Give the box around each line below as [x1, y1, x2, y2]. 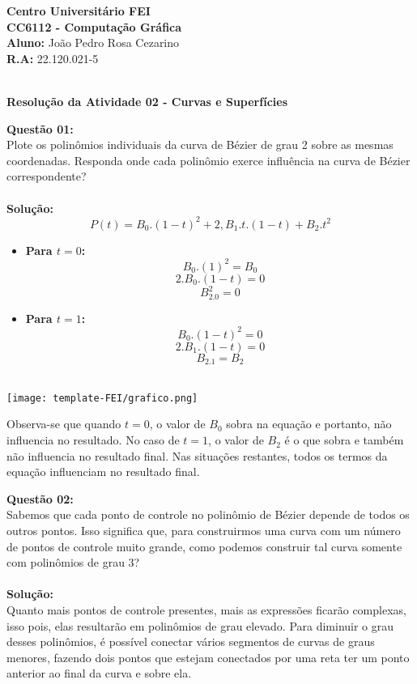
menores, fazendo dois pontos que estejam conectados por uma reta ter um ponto [6, 648, 410, 665]
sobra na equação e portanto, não [226, 415, 392, 432]
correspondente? [6, 168, 87, 185]
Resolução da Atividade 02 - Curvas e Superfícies [6, 92, 287, 109]
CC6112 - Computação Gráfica [6, 18, 182, 35]
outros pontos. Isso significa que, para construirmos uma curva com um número [6, 522, 401, 539]
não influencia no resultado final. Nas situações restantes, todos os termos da [6, 447, 388, 464]
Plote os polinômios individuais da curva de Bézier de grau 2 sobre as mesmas [6, 136, 394, 153]
